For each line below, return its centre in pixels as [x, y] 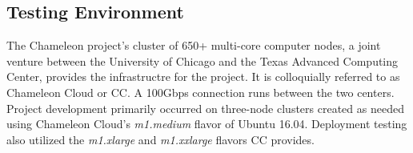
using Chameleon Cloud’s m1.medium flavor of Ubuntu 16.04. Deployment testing [207, 124]
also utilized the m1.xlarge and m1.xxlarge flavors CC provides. [160, 139]
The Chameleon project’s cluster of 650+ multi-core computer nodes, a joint [194, 45]
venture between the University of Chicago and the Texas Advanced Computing [202, 60]
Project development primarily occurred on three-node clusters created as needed [205, 108]
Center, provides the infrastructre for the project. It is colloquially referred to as [203, 76]
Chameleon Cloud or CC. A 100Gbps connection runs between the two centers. [200, 92]
